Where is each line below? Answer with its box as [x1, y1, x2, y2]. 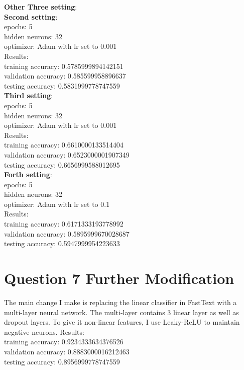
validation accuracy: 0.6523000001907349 [4, 149, 130, 160]
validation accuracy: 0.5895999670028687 [4, 228, 130, 239]
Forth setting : [4, 169, 52, 180]
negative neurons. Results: [4, 326, 84, 337]
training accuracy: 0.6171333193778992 [4, 218, 124, 229]
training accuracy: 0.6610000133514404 [4, 139, 124, 150]
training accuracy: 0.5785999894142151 [4, 60, 124, 71]
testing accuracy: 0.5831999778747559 [4, 80, 120, 91]
